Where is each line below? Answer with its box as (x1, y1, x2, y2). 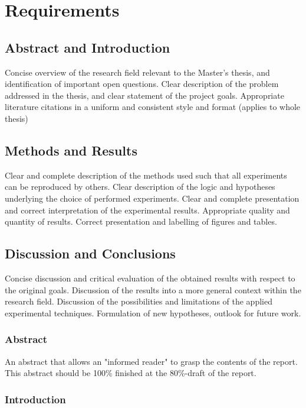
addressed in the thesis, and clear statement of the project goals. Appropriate (5, 89, 284, 101)
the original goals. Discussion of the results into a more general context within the (5, 283, 301, 296)
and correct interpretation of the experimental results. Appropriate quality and (5, 203, 290, 216)
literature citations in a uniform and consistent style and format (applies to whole (5, 101, 301, 113)
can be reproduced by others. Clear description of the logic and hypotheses (5, 180, 275, 193)
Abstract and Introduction (5, 38, 170, 56)
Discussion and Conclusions (5, 244, 176, 263)
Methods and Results (5, 141, 137, 159)
